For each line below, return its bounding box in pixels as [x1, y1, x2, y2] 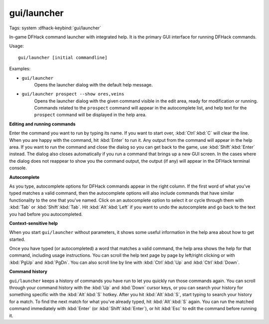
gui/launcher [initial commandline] [18, 55, 108, 60]
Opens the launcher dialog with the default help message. [34, 82, 153, 88]
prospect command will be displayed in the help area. [34, 112, 147, 118]
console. [9, 165, 27, 171]
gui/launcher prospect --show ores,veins [21, 91, 125, 97]
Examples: [9, 66, 31, 72]
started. [9, 236, 25, 242]
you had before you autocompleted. [9, 211, 83, 217]
